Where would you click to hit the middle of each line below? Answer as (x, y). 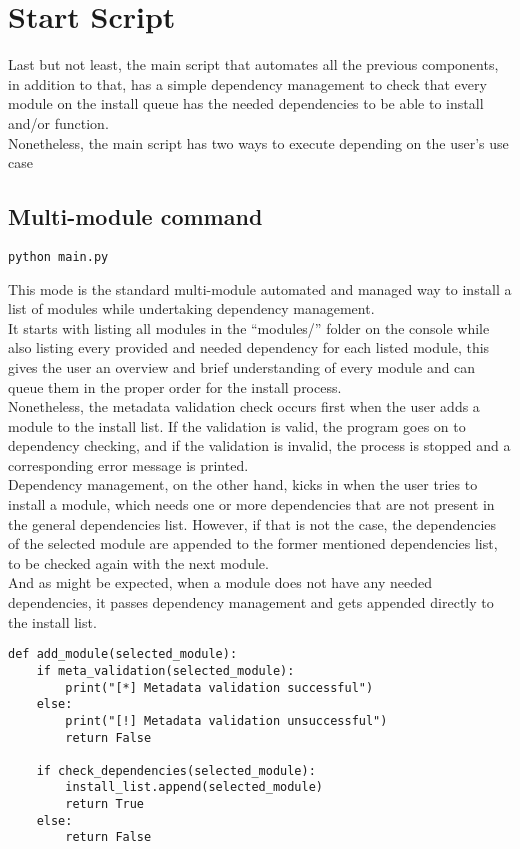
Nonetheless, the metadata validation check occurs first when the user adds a (244, 406)
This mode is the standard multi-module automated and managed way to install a (260, 288)
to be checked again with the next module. (138, 562)
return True (105, 804)
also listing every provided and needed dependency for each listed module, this (249, 347)
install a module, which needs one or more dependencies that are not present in (251, 504)
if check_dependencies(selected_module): (176, 770)
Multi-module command (135, 216)
